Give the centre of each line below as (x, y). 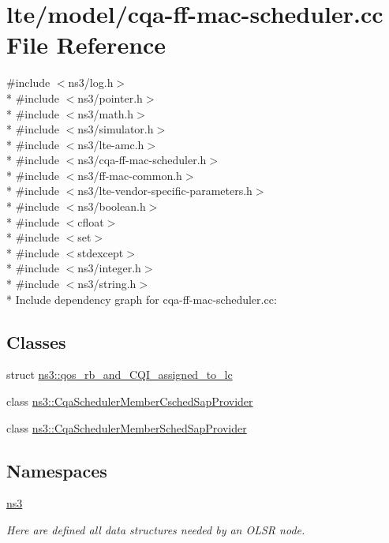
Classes (36, 341)
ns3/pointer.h (110, 97)
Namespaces (57, 470)
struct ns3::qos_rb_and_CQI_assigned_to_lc (120, 374)
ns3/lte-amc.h (111, 144)
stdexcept (101, 252)
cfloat (91, 221)
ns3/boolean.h (112, 206)
